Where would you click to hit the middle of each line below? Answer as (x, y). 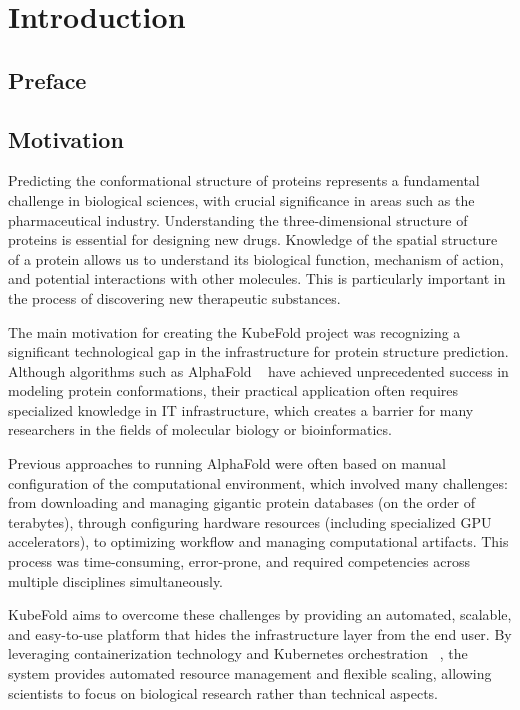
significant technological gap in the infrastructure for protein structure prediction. (258, 351)
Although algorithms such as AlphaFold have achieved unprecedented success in (258, 370)
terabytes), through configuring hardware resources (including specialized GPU (250, 521)
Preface (47, 79)
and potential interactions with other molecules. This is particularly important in (257, 278)
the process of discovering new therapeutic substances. (174, 297)
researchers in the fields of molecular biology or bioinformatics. (200, 429)
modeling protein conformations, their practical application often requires (233, 390)
